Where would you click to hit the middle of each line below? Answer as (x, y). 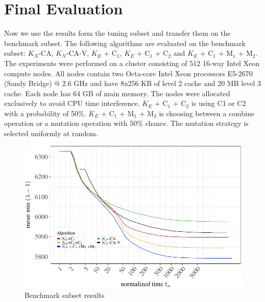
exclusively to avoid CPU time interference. (72, 103)
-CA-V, (78, 53)
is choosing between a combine (207, 113)
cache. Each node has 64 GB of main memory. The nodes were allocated (117, 93)
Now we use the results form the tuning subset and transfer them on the (117, 33)
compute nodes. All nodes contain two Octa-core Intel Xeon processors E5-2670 (128, 73)
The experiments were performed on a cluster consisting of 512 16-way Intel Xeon (132, 63)
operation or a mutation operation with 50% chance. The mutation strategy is (126, 123)
